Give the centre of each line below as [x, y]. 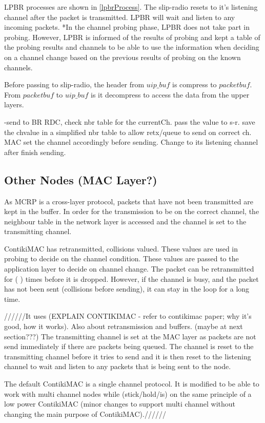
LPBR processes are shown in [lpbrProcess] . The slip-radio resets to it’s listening [131, 7]
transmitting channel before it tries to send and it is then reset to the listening [128, 356]
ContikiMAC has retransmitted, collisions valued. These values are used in [121, 248]
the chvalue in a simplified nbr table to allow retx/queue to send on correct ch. [128, 132]
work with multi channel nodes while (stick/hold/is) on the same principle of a [128, 393]
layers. [14, 104]
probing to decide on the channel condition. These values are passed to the [121, 258]
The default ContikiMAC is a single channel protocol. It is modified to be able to [132, 384]
